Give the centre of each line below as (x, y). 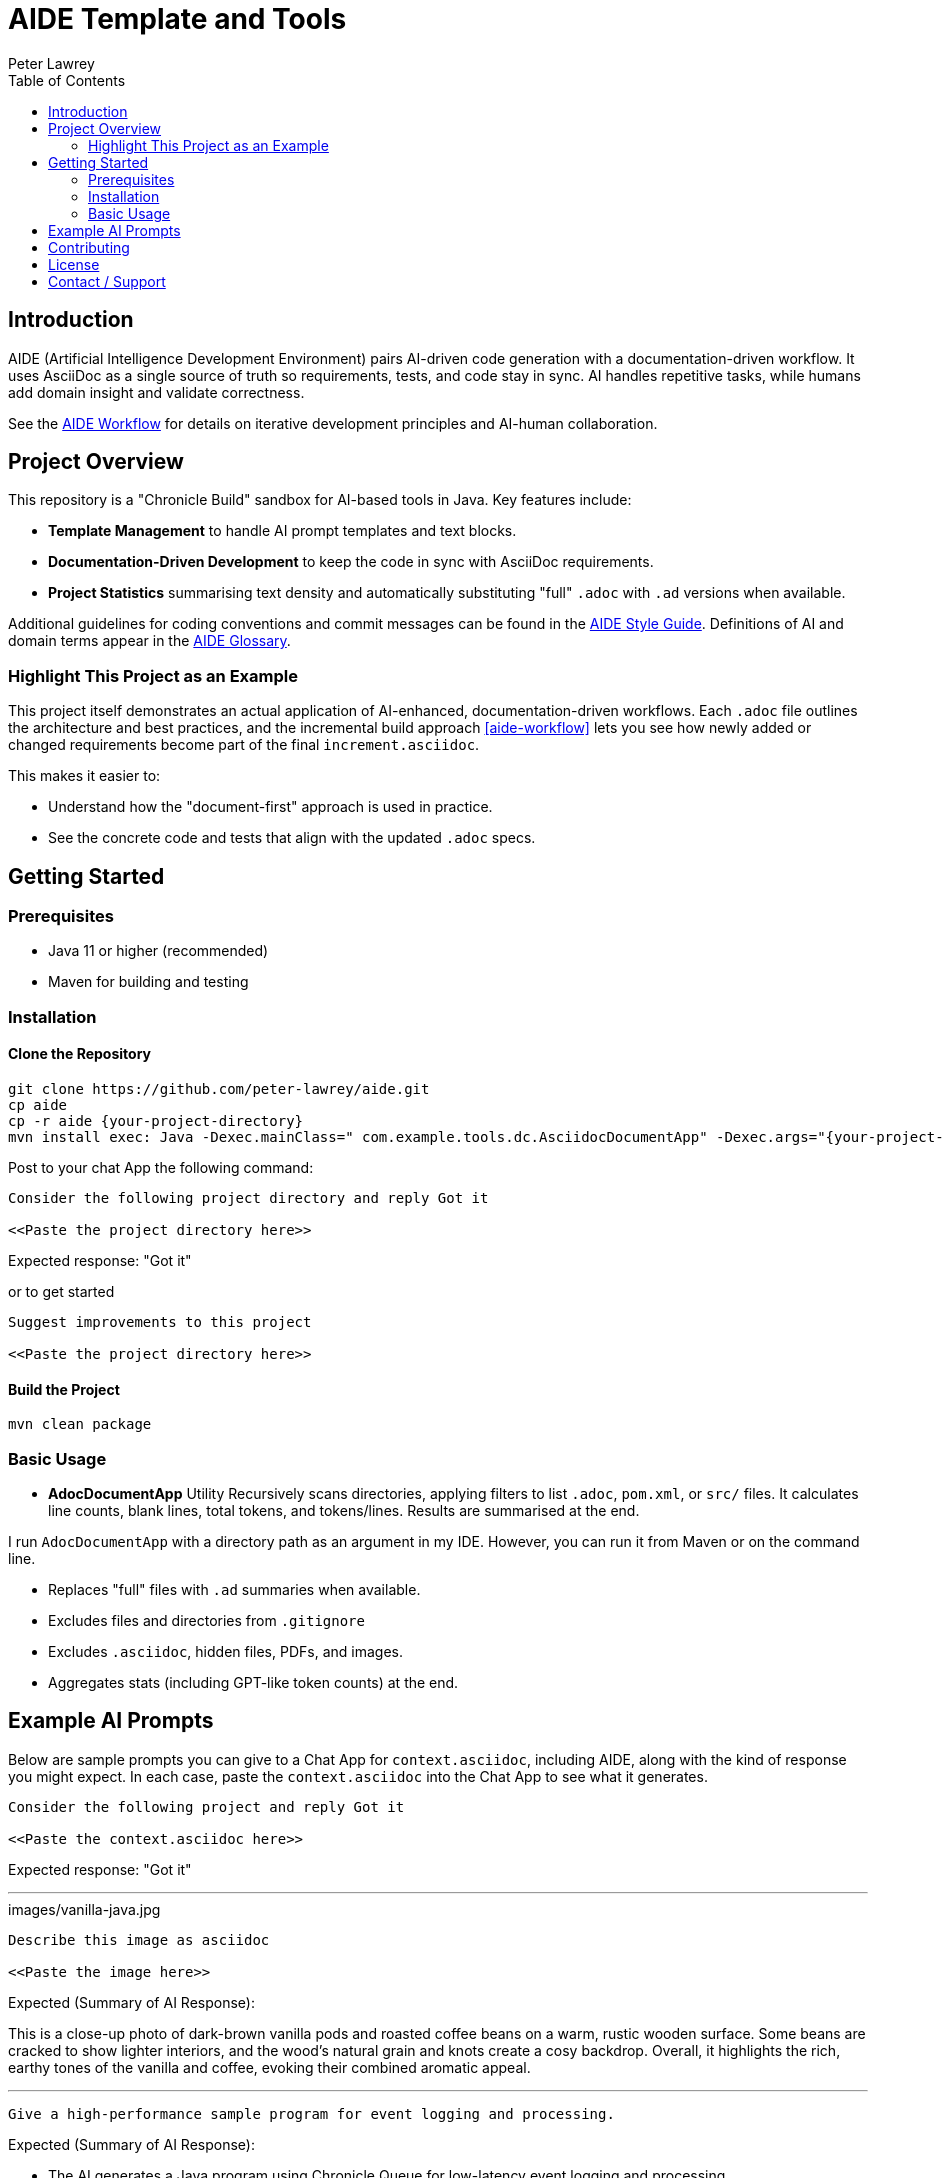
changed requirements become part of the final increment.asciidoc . (244, 745)
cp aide (38, 1105)
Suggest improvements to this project (160, 1322)
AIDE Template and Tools (177, 19)
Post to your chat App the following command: (161, 1167)
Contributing (89, 247)
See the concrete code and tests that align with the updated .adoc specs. (292, 838)
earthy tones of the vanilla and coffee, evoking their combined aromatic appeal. (269, 2067)
